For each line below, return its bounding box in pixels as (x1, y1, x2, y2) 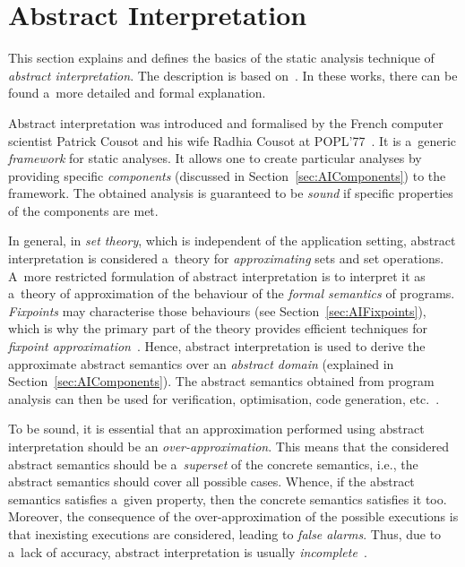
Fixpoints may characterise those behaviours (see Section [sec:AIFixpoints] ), (8, 301, 426, 320)
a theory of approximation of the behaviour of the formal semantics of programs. (8, 284, 455, 303)
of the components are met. (8, 201, 159, 219)
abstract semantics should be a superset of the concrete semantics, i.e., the (8, 454, 418, 473)
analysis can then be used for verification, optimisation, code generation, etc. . (8, 389, 440, 408)
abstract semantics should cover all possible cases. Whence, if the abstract (8, 472, 415, 491)
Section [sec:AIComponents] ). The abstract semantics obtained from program (8, 372, 435, 391)
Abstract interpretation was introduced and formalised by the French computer (8, 113, 443, 132)
